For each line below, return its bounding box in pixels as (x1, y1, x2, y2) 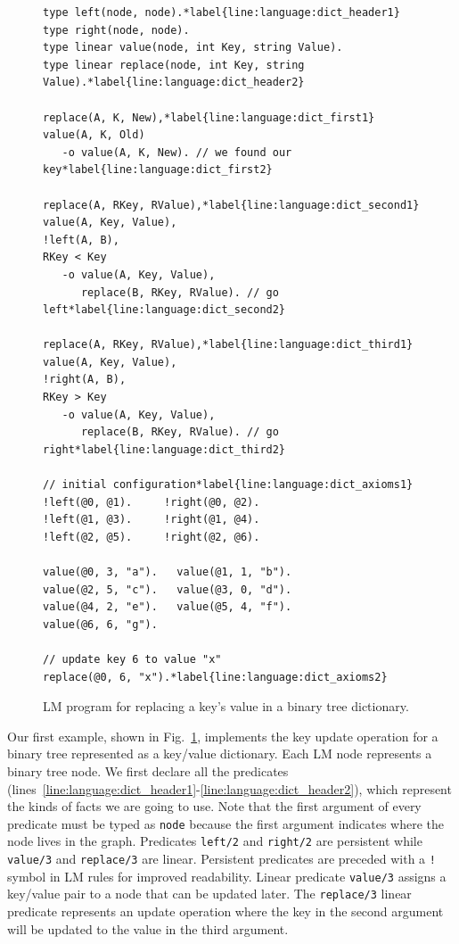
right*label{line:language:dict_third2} (43, 443, 286, 456)
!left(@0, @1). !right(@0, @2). (43, 495, 260, 509)
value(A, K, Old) (43, 128, 145, 142)
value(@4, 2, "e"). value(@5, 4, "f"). (43, 600, 292, 614)
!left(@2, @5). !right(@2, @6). (43, 530, 260, 543)
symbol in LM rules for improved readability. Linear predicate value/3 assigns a (7, 866, 447, 885)
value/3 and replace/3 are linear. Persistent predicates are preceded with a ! (7, 849, 436, 868)
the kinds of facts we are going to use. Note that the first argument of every (7, 797, 422, 816)
